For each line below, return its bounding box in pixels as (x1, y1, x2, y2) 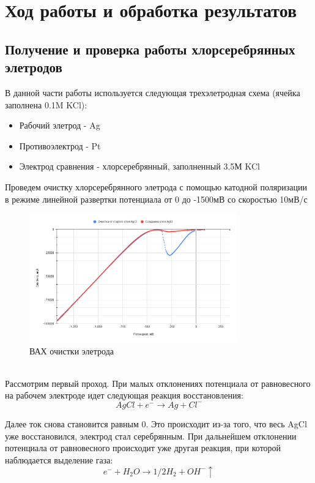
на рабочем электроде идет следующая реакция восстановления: (5, 389, 243, 402)
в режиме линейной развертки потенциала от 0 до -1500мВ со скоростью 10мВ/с (5, 192, 308, 205)
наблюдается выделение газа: (5, 453, 113, 466)
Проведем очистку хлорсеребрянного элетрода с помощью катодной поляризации (5, 180, 307, 193)
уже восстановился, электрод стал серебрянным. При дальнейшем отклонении (5, 429, 297, 442)
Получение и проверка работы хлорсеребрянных (5, 39, 295, 58)
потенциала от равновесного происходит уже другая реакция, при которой (5, 441, 281, 454)
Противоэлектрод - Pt (19, 139, 101, 152)
